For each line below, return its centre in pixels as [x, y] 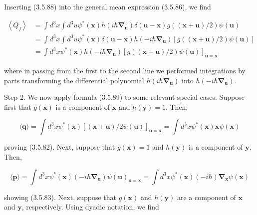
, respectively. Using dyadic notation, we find [90, 207]
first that [18, 107]
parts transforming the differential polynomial [74, 80]
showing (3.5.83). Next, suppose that [60, 197]
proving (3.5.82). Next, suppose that [60, 147]
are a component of [206, 197]
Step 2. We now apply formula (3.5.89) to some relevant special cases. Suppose [124, 97]
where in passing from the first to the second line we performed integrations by [125, 70]
